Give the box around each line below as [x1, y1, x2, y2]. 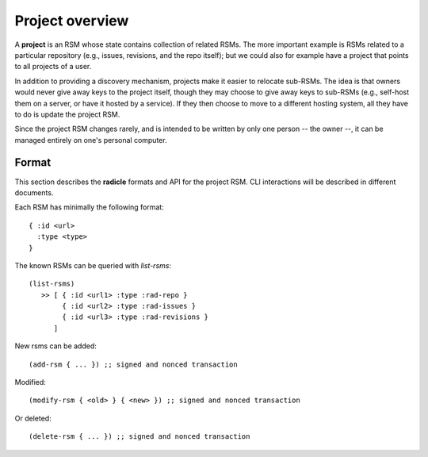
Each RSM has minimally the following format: [14, 202, 164, 212]
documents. [14, 187, 54, 198]
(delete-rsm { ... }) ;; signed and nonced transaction [29, 432, 250, 441]
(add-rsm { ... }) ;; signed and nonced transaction [29, 359, 238, 369]
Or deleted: [14, 413, 52, 423]
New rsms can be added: [14, 341, 97, 351]
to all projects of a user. [14, 62, 92, 71]
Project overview [14, 12, 129, 29]
